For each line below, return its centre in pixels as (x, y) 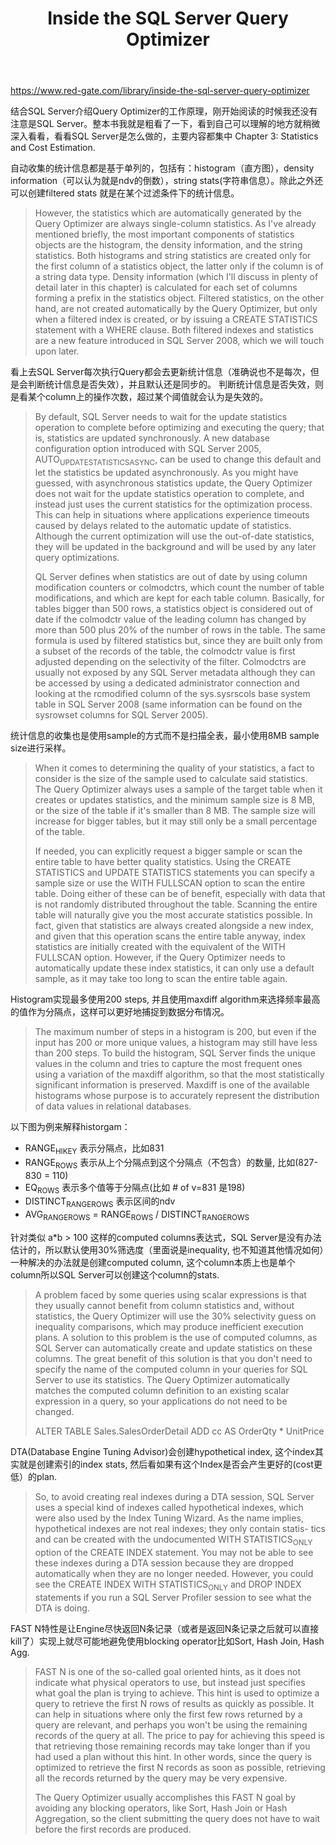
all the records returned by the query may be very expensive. (161, 1778)
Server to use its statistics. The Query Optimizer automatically (162, 1379)
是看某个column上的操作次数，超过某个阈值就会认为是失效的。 (139, 397)
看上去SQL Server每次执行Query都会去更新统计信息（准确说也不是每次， (160, 372)
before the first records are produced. (113, 1829)
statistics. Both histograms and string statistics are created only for (173, 256)
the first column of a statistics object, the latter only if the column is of (179, 266)
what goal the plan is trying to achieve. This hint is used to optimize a (177, 1693)
